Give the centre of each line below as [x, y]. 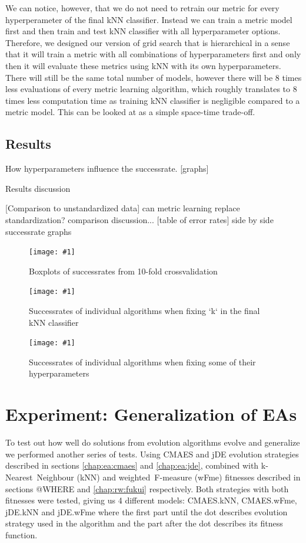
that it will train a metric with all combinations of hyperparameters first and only [153, 54]
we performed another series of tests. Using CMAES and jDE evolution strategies [152, 454]
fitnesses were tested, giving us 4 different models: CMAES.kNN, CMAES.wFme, [151, 500]
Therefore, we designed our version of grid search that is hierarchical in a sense [148, 42]
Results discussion [38, 188]
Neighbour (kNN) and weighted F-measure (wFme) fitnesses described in [169, 477]
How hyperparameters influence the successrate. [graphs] [107, 169]
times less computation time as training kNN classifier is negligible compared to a [153, 100]
